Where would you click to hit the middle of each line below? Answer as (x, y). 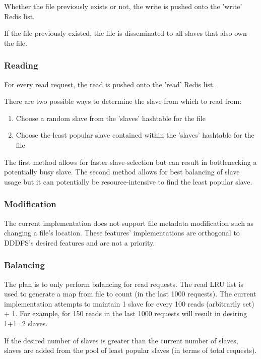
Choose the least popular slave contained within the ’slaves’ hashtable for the (135, 135)
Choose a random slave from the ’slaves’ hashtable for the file (111, 118)
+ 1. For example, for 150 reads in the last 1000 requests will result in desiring (125, 313)
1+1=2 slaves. (26, 323)
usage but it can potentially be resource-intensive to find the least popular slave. (128, 181)
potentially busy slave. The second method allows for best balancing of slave (122, 172)
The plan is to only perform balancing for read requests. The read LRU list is (124, 284)
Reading (21, 65)
